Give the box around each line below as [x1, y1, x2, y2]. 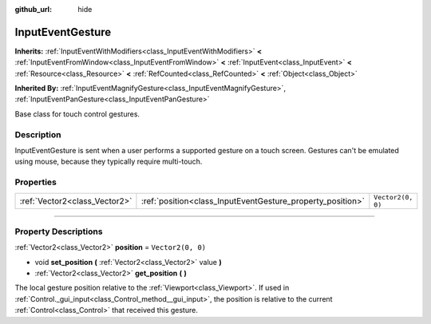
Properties [14, 176, 57, 188]
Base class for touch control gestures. [14, 109, 140, 119]
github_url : [14, 5, 52, 14]
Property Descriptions [14, 226, 103, 237]
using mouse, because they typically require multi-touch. [14, 156, 203, 167]
